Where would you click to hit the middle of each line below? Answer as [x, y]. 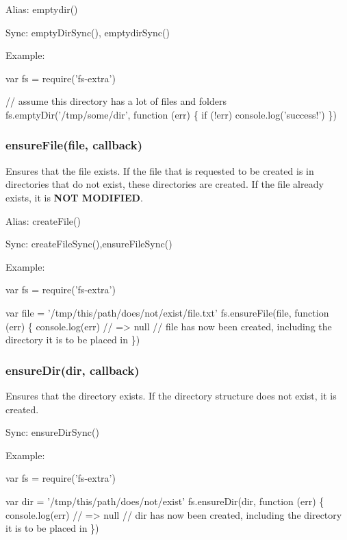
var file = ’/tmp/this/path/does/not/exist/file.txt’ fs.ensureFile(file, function [167, 312]
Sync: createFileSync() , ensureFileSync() [89, 244]
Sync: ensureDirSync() [52, 432]
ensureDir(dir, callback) [73, 370]
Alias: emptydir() [42, 9]
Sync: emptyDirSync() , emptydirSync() [88, 32]
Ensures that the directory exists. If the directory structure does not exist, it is [171, 395]
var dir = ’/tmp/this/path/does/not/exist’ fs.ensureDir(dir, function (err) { [165, 501]
